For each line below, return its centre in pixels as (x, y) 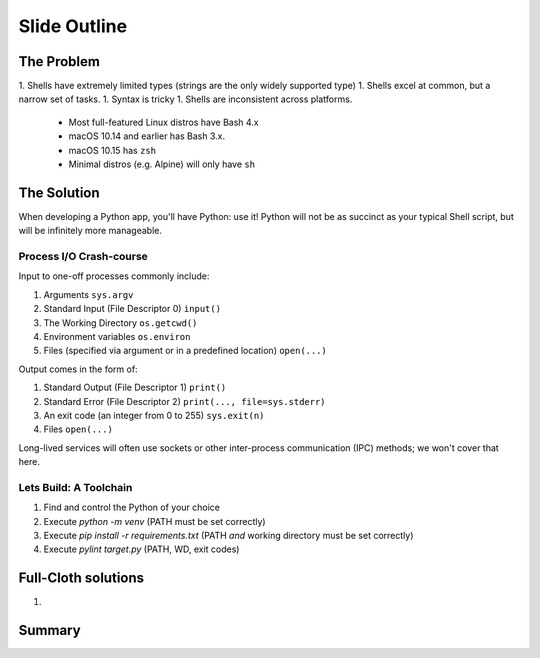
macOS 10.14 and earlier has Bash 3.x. (146, 136)
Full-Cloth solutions (81, 578)
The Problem (59, 61)
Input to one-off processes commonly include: (114, 276)
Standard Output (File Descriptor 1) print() (135, 387)
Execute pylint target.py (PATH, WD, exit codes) (141, 549)
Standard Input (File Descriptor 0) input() (132, 309)
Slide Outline (73, 26)
